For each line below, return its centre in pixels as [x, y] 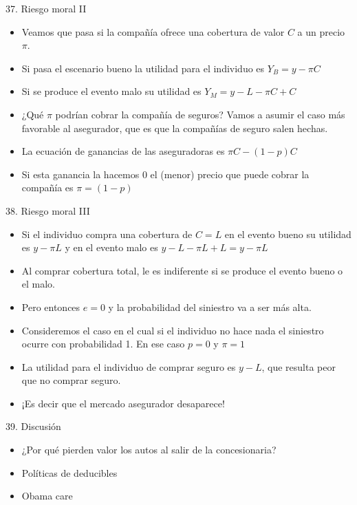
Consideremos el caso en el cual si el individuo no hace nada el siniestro [173, 330]
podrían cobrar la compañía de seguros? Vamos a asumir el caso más [200, 114]
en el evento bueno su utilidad [288, 234]
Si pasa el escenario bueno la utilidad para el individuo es [143, 68]
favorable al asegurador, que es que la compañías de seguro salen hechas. [175, 128]
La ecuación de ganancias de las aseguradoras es [123, 151]
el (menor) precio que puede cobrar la [230, 174]
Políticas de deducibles [69, 472]
